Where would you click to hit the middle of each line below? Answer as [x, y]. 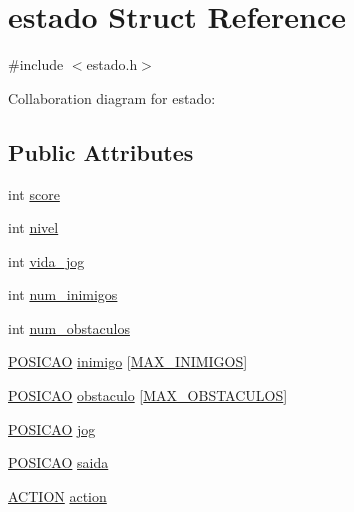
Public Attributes [101, 151]
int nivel [33, 227]
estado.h [112, 64]
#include [36, 64]
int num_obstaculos [69, 327]
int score [34, 193]
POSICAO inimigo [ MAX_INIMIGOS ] [128, 361]
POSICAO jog [52, 428]
